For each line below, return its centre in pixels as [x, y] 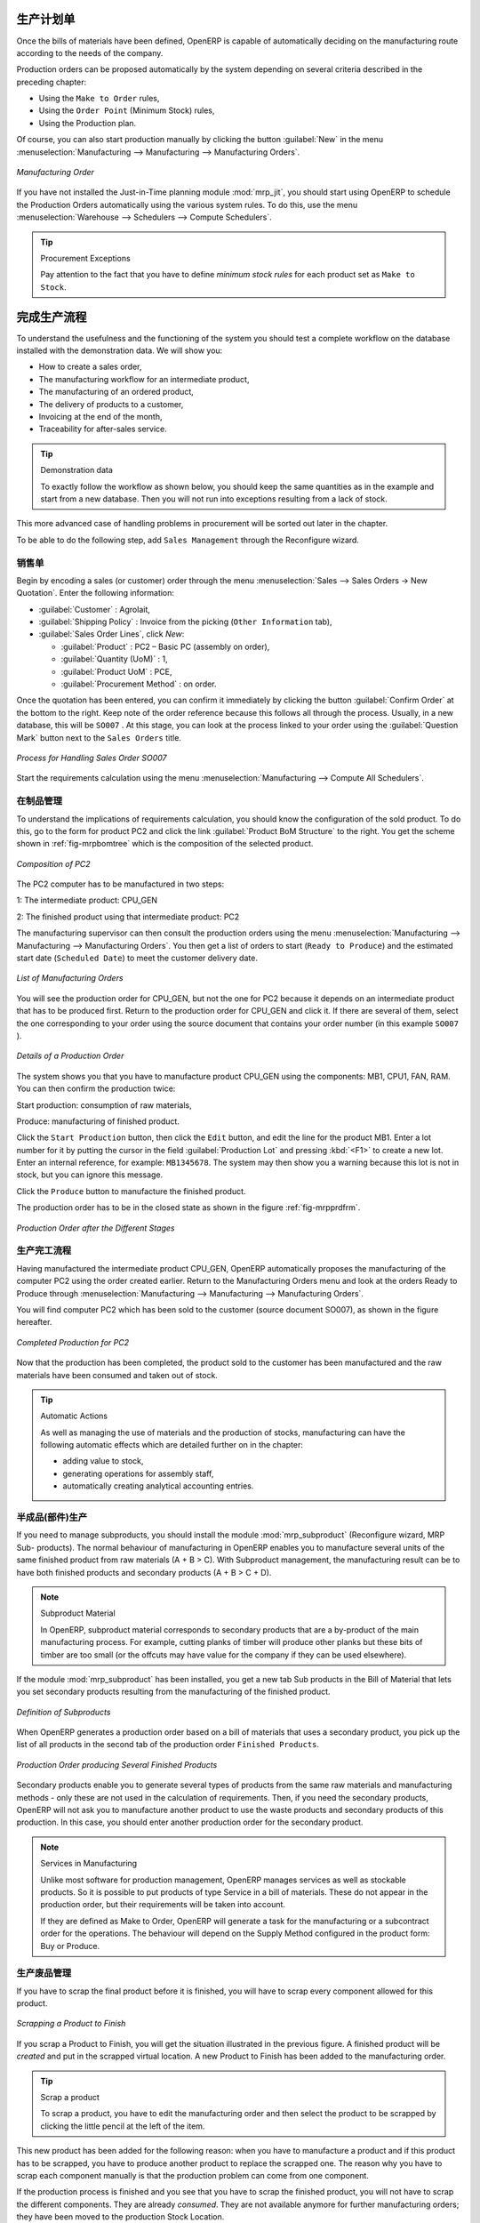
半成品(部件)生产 [52, 1518]
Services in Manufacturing [89, 1864]
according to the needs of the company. [90, 52]
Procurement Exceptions [85, 258]
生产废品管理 [44, 1973]
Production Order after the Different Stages [96, 1228]
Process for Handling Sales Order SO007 [92, 758]
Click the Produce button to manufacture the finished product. [131, 1191]
